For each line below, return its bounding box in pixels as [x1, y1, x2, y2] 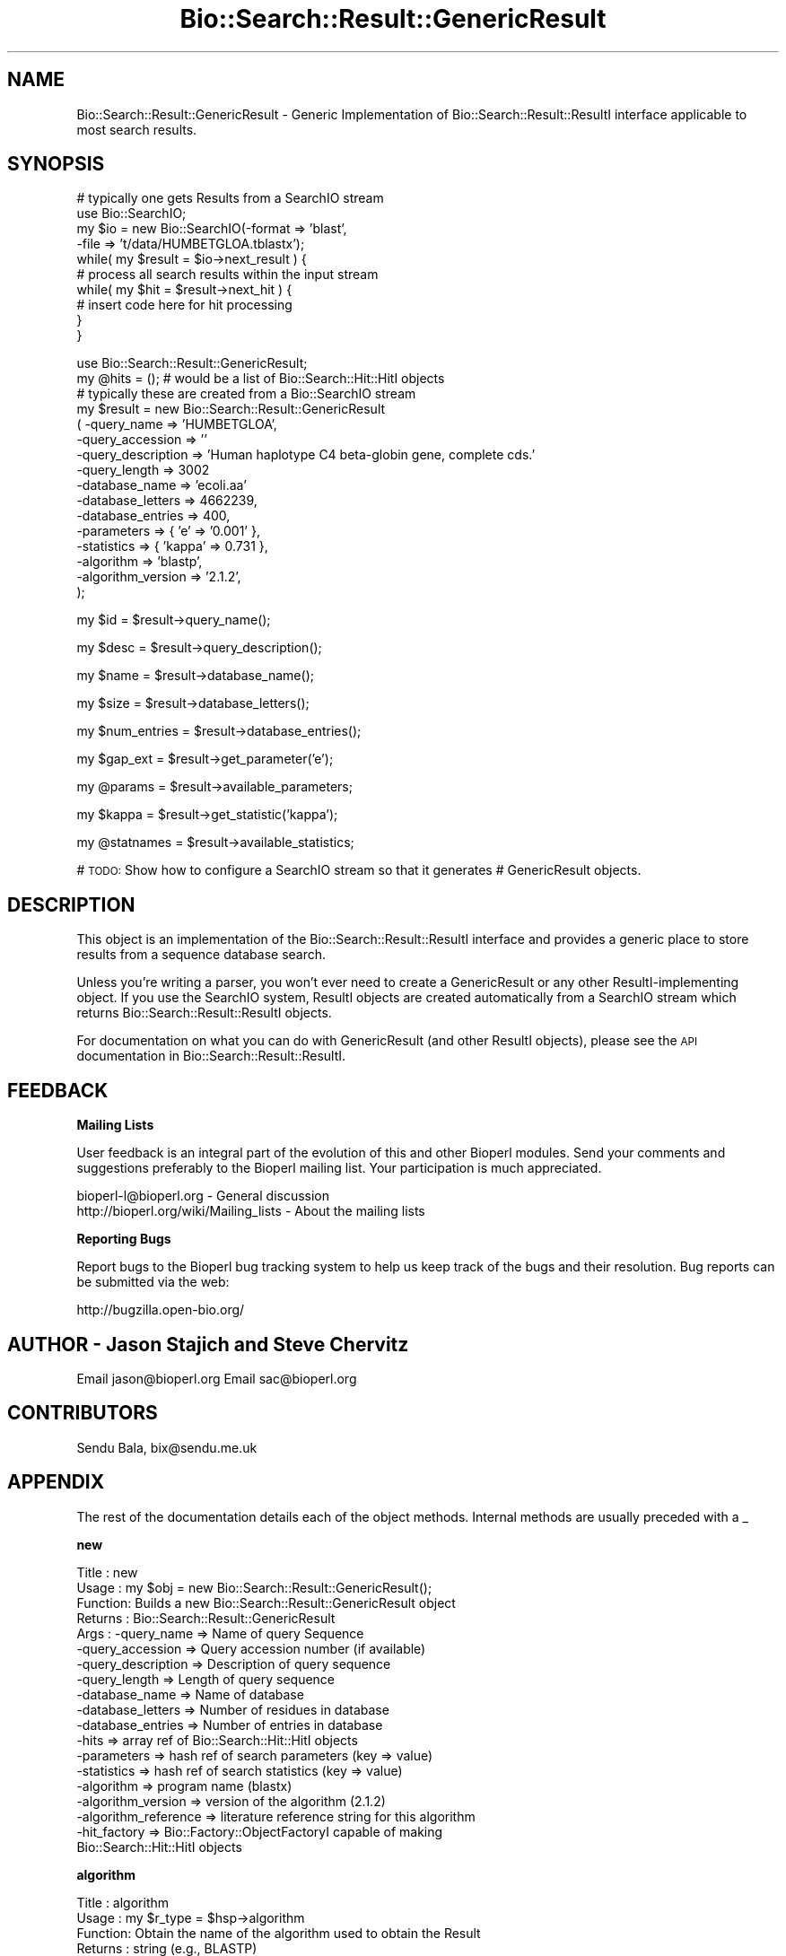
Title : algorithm [76, 1894, 170, 1910]
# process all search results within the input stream [76, 266, 379, 283]
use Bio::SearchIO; [76, 205, 187, 222]
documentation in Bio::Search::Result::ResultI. [76, 1048, 346, 1064]
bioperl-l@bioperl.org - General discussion [76, 1188, 330, 1204]
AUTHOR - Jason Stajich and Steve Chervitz [7, 1332, 409, 1356]
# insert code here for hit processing [76, 297, 293, 313]
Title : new [76, 1564, 138, 1580]
